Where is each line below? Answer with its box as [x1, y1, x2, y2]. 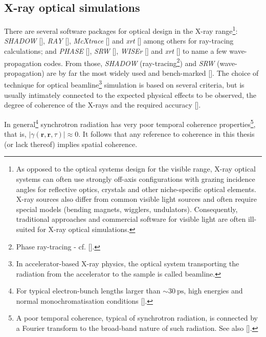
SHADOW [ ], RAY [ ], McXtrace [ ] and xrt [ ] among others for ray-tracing [4, 35, 234, 46]
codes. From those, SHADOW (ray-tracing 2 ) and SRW [43, 56, 215, 68]
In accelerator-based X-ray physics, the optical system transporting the [16, 258, 239, 269]
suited [16, 223, 35, 234]
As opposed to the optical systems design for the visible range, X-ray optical [16, 163, 256, 174]
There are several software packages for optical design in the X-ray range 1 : [4, 24, 238, 36]
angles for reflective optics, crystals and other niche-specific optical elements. [16, 183, 256, 194]
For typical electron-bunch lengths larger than [16, 285, 161, 296]
